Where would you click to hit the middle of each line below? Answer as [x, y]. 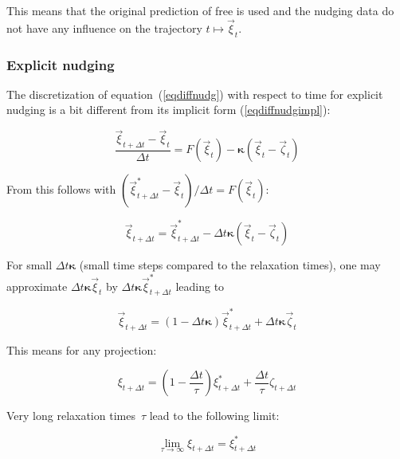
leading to [200, 286]
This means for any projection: [82, 349]
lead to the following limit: [214, 416]
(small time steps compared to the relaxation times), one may [230, 265]
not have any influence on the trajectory [104, 27]
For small [29, 265]
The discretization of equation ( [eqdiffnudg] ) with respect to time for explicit [195, 94]
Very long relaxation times [71, 416]
